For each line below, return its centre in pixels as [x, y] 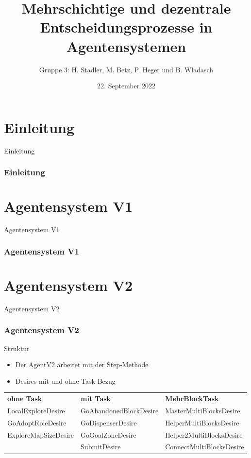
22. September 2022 [126, 86]
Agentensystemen [126, 46]
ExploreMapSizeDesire [41, 434]
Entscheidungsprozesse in [126, 27]
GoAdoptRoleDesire [37, 422]
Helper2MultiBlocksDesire [204, 434]
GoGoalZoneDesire [109, 434]
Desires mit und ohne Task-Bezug [65, 381]
